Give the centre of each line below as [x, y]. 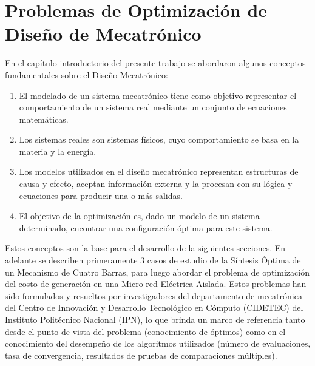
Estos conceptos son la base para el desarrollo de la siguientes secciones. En [145, 248]
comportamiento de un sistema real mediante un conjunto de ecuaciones [153, 107]
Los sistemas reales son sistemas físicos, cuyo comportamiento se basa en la [159, 139]
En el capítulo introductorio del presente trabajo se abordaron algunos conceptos [155, 63]
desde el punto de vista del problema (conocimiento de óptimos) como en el [145, 331]
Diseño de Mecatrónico [103, 34]
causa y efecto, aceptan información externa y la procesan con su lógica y [156, 184]
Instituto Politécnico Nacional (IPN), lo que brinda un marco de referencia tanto [155, 319]
